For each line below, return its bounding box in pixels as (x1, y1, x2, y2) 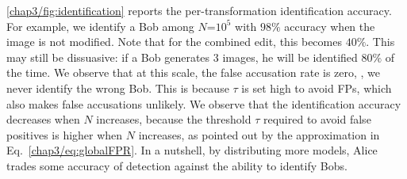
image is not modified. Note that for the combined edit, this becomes (6, 33, 342, 50)
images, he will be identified (222, 48, 358, 65)
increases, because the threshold (96, 111, 251, 128)
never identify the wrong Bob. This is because (6, 79, 229, 96)
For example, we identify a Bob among (6, 17, 194, 34)
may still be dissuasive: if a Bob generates (6, 48, 210, 65)
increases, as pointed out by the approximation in (138, 126, 380, 143)
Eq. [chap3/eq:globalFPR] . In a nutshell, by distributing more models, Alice (6, 142, 378, 158)
